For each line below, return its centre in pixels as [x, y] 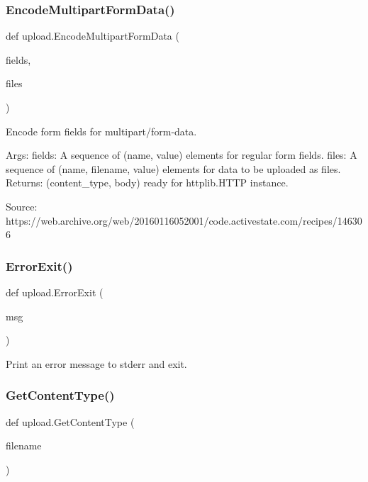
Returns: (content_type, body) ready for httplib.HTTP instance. [147, 183]
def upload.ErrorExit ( [55, 292]
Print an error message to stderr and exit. [96, 363]
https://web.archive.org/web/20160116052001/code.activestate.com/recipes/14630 [184, 220]
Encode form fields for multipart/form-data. [101, 131]
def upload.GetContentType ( [70, 421]
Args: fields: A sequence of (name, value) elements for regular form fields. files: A [182, 155]
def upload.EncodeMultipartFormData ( [93, 36]
